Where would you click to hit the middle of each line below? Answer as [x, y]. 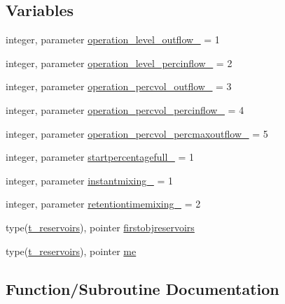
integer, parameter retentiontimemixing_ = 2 [103, 204]
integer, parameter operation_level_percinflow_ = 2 [119, 63]
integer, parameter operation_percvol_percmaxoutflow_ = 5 [137, 133]
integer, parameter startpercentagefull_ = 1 [100, 157]
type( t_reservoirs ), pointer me [71, 251]
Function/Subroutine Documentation [142, 288]
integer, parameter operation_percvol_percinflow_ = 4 [125, 109]
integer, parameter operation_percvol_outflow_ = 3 [119, 86]
